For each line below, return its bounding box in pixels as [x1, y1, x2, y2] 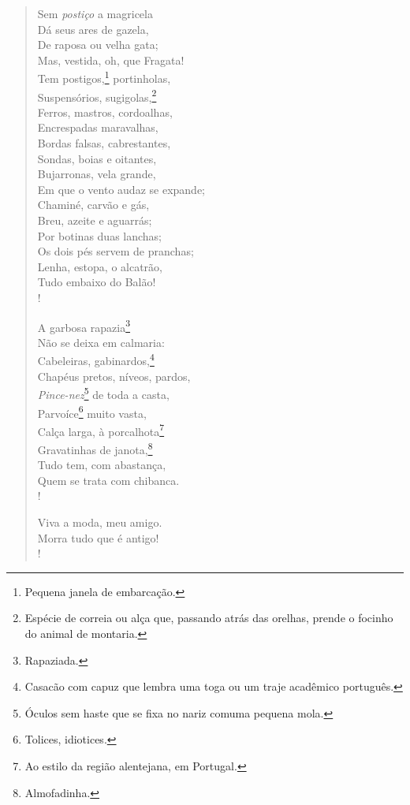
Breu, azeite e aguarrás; [37, 212, 152, 229]
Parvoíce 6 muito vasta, [37, 402, 147, 421]
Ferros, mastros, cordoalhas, [37, 103, 173, 120]
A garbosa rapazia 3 [37, 316, 131, 335]
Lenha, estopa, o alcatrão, [37, 258, 162, 274]
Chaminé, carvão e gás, [37, 196, 150, 213]
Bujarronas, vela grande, [37, 166, 156, 182]
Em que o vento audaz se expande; [37, 181, 205, 197]
